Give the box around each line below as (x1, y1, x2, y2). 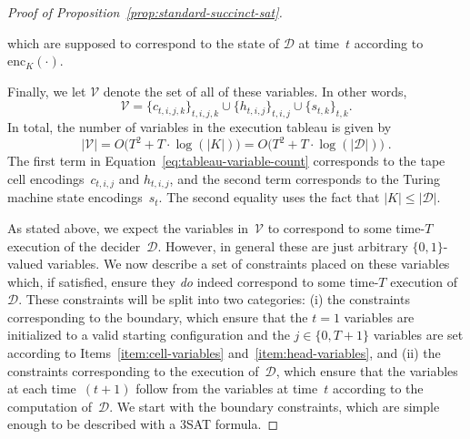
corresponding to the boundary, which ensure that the (7, 307, 308, 326)
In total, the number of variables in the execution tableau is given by (7, 117, 392, 137)
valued (7, 254, 44, 273)
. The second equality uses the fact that (158, 188, 380, 207)
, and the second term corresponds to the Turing (169, 168, 441, 188)
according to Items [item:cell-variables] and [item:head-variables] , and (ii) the (7, 343, 441, 362)
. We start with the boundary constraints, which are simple (109, 396, 440, 415)
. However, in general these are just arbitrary (157, 236, 408, 255)
